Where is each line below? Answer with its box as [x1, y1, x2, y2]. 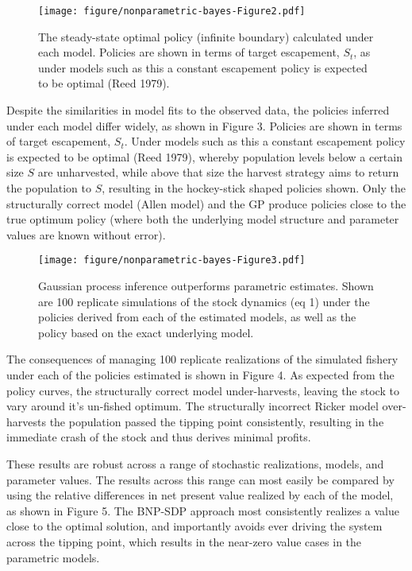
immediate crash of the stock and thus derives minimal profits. [6, 429, 311, 445]
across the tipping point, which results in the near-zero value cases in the [6, 533, 362, 550]
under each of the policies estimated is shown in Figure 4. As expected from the [6, 367, 395, 383]
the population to [6, 180, 91, 196]
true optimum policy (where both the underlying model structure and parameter [6, 211, 399, 227]
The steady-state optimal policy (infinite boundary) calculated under [38, 28, 374, 45]
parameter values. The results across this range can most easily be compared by [6, 471, 395, 487]
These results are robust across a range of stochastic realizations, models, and [6, 455, 384, 472]
